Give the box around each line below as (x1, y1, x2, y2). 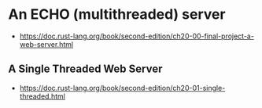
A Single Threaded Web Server (8, 63, 163, 76)
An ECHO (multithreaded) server (8, 5, 226, 23)
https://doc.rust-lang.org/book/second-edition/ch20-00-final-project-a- (19, 31, 254, 41)
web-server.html (19, 39, 73, 49)
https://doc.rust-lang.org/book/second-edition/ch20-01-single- (19, 83, 226, 92)
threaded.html (19, 92, 65, 101)
